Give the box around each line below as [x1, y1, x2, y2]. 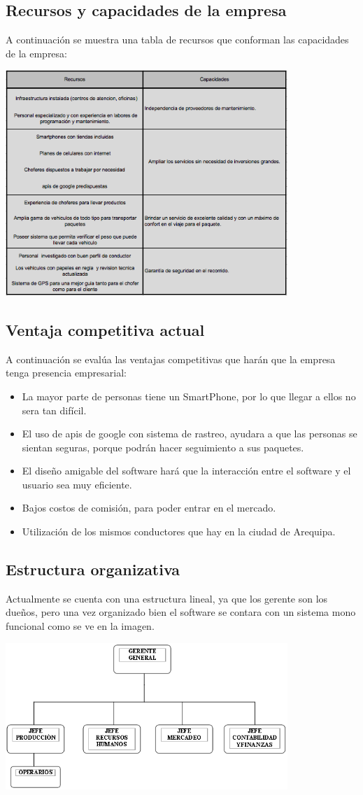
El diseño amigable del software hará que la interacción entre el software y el [22, 463, 351, 478]
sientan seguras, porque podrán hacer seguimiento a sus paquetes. [22, 439, 304, 454]
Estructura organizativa [6, 558, 180, 580]
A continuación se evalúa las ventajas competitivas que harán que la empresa [6, 351, 336, 366]
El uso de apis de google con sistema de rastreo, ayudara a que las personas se [22, 426, 357, 441]
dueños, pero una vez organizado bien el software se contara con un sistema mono [6, 605, 356, 619]
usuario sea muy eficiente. [22, 477, 132, 491]
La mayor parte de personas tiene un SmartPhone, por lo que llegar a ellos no [22, 388, 356, 403]
